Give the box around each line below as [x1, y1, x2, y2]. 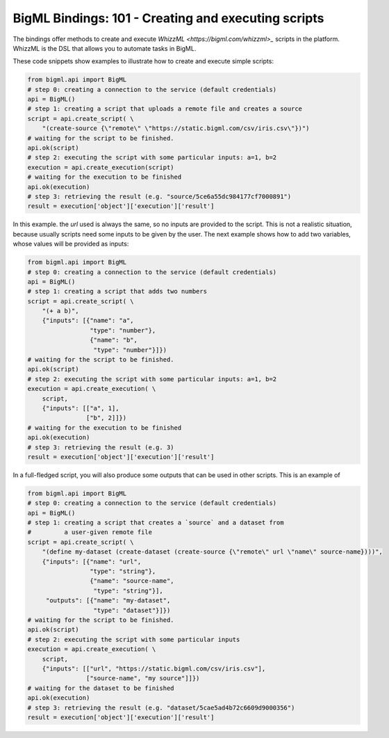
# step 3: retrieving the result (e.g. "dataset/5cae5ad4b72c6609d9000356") [27, 703, 295, 712]
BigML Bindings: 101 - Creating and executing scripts [13, 10, 324, 26]
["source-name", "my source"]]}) [85, 675, 200, 682]
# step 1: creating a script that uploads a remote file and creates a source [27, 105, 302, 113]
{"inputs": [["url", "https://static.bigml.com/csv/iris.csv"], [42, 664, 266, 673]
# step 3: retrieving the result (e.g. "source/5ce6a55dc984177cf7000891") [27, 193, 292, 200]
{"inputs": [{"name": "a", [42, 316, 135, 325]
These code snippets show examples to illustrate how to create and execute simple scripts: [13, 57, 274, 65]
